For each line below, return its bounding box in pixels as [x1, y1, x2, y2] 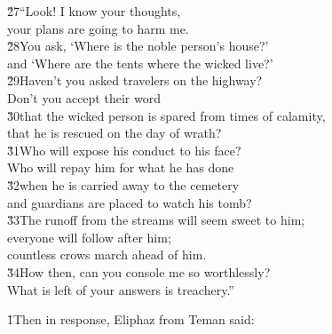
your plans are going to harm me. [7, 19, 189, 37]
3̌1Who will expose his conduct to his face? [7, 140, 241, 159]
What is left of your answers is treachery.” [7, 280, 234, 298]
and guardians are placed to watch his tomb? [7, 193, 252, 211]
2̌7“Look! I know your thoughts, [7, 2, 181, 20]
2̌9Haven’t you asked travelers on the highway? [7, 71, 263, 90]
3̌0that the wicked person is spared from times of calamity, [7, 106, 326, 124]
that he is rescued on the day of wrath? [7, 123, 222, 142]
